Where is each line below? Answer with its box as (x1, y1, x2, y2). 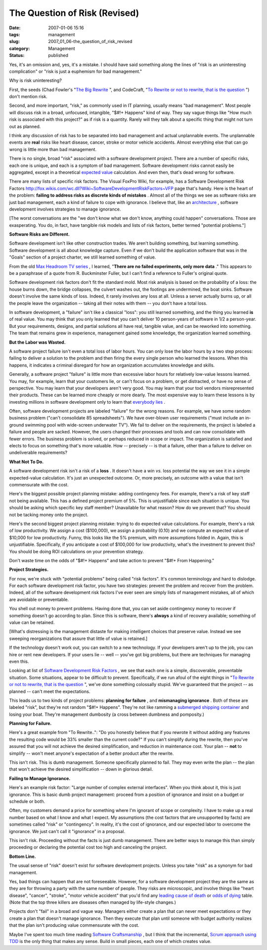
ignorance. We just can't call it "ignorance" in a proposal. (9, 828, 126, 834)
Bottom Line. (9, 853, 36, 859)
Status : (9, 53, 25, 58)
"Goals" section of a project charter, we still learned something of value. (9, 254, 156, 260)
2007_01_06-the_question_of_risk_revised (48, 39, 133, 45)
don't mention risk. (9, 94, 48, 100)
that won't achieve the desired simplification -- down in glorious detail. (9, 766, 153, 772)
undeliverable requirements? (9, 450, 68, 456)
